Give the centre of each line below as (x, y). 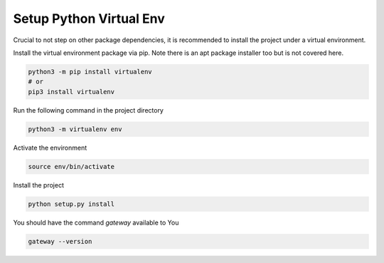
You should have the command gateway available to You (96, 222)
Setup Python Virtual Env (89, 19)
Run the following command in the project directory (88, 110)
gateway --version (60, 241)
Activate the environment (50, 148)
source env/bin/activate (71, 166)
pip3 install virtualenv (71, 92)
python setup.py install (71, 204)
